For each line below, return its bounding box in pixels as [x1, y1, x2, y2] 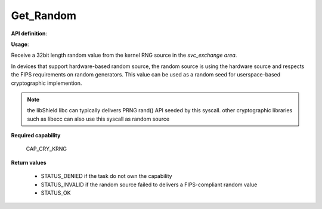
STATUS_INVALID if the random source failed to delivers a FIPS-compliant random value [41, 181, 258, 188]
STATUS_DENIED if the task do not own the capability [41, 173, 172, 180]
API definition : [11, 30, 48, 37]
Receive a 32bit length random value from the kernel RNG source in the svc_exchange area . [11, 51, 237, 59]
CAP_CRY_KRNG [26, 145, 67, 152]
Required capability [11, 132, 61, 139]
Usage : [11, 41, 29, 48]
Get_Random [11, 9, 77, 22]
